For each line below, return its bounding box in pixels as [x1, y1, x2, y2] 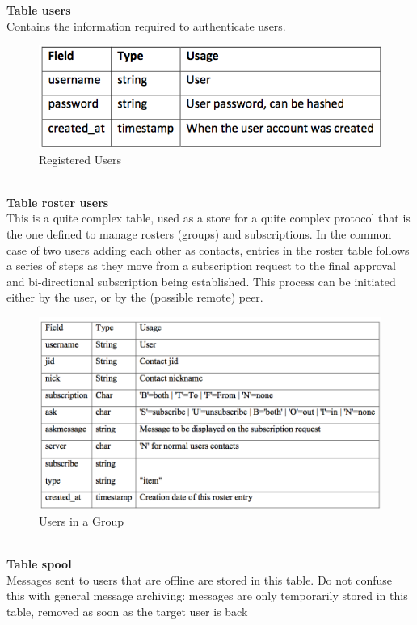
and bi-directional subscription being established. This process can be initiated [6, 272, 396, 289]
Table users [6, 2, 71, 18]
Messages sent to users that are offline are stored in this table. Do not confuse [6, 571, 392, 588]
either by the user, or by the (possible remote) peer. [6, 289, 263, 306]
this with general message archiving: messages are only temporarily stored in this [6, 587, 408, 604]
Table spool [6, 555, 72, 572]
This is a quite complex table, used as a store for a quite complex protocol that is [6, 209, 411, 226]
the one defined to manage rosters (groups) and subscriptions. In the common [6, 226, 392, 243]
